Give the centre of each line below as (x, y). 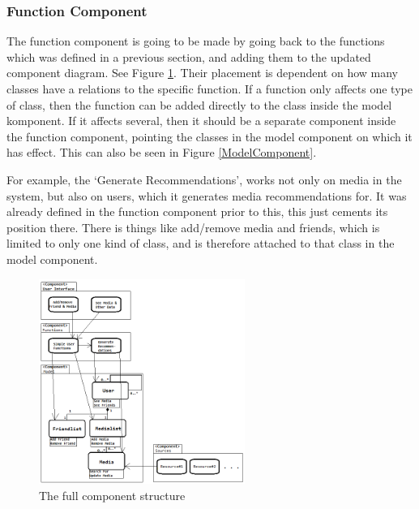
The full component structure (112, 495)
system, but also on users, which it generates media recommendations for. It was (207, 195)
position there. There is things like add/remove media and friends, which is (193, 227)
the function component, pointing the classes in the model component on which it (209, 136)
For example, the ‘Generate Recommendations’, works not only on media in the (204, 179)
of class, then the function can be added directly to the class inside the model (199, 104)
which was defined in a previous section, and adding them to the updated (189, 56)
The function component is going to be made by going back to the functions (196, 41)
